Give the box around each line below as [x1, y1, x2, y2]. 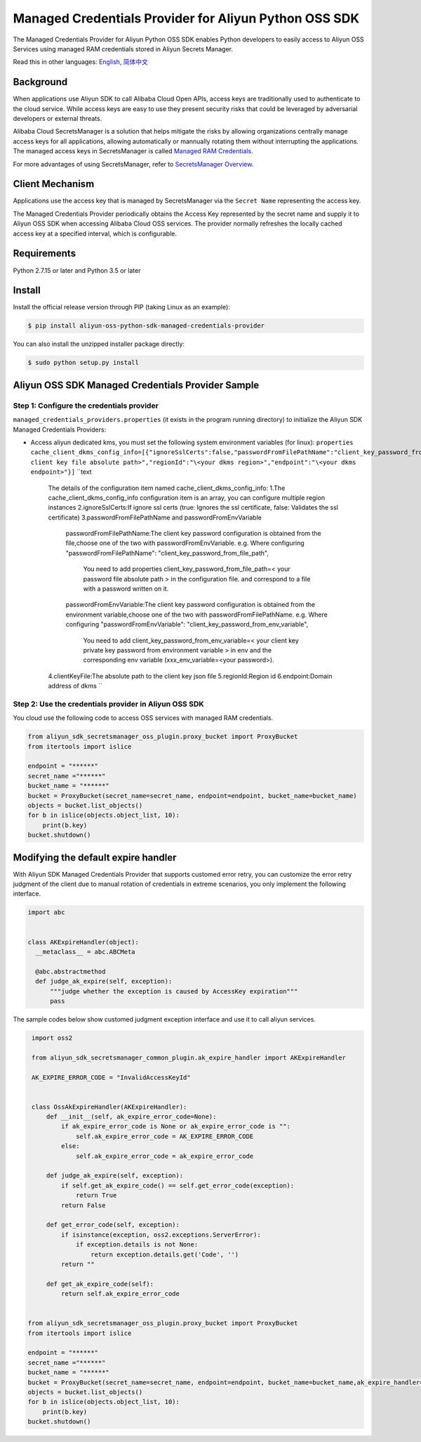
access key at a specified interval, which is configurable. [13, 229, 177, 238]
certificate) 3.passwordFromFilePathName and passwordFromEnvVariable [48, 513, 262, 522]
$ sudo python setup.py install [27, 359, 140, 367]
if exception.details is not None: [76, 1241, 199, 1249]
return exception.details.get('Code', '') [90, 1250, 239, 1258]
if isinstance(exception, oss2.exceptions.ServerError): [60, 1230, 261, 1239]
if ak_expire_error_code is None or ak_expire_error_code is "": [60, 1122, 291, 1131]
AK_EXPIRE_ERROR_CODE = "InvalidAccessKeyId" [32, 1073, 191, 1081]
